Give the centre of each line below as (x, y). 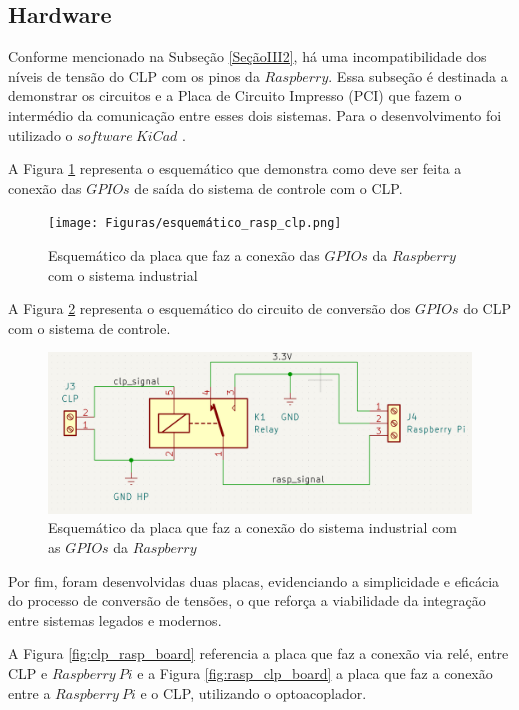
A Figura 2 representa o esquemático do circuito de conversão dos (209, 308)
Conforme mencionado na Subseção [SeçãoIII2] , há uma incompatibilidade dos (247, 56)
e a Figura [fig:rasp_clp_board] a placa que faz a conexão (315, 673)
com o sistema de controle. (89, 327)
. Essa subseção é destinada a (418, 75)
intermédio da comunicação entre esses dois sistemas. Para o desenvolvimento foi (255, 114)
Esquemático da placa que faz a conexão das (184, 255)
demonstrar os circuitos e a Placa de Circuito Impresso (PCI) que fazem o (235, 95)
